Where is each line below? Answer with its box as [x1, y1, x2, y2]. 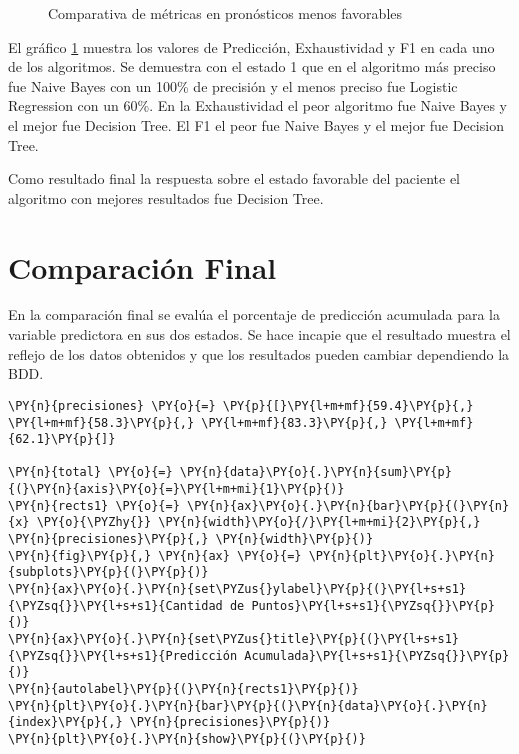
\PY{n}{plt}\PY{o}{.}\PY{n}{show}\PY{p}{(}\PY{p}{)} [8, 731, 366, 746]
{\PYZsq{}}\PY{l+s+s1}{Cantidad [8, 598, 223, 613]
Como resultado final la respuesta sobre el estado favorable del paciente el [8, 168, 461, 189]
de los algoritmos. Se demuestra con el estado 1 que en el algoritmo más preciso [8, 56, 496, 77]
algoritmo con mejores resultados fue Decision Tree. [8, 187, 324, 208]
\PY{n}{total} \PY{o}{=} [8, 465, 173, 480]
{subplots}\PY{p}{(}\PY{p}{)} [8, 565, 209, 580]
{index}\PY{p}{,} [8, 715, 123, 730]
